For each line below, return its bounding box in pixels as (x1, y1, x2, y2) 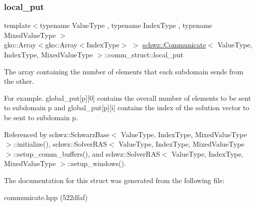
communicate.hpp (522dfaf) (4, 192, 88, 202)
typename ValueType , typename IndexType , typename (40, 20, 213, 30)
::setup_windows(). (67, 158, 126, 169)
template (4, 20, 31, 30)
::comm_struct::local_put (104, 49, 183, 59)
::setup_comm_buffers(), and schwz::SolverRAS (13, 148, 160, 159)
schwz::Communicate (142, 39, 206, 50)
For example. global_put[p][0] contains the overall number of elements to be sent (4, 92, 251, 103)
